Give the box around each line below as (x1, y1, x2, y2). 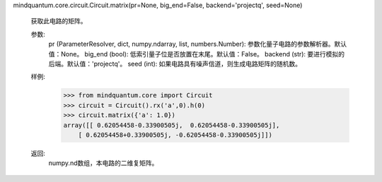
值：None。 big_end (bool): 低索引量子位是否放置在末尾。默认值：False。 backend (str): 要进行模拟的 (48, 49, 345, 58)
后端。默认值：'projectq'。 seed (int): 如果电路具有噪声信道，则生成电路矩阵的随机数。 (48, 59, 302, 68)
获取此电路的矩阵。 (30, 17, 87, 25)
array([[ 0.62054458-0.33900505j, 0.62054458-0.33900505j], (63, 121, 280, 129)
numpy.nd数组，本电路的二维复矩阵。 (48, 159, 158, 167)
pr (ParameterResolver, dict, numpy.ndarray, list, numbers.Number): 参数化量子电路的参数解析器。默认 (48, 40, 347, 49)
